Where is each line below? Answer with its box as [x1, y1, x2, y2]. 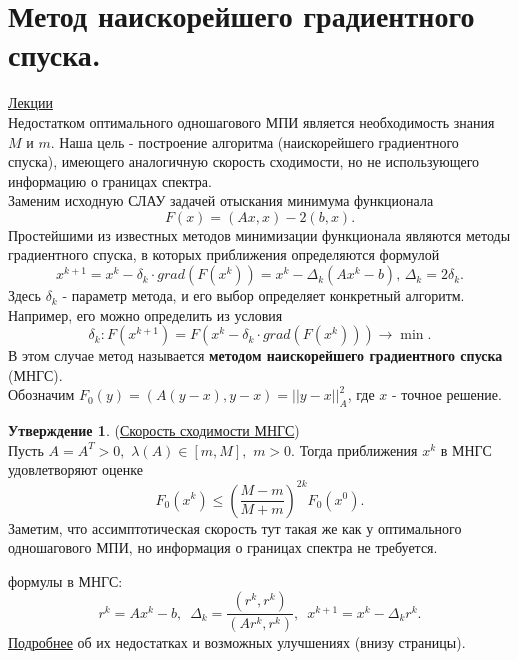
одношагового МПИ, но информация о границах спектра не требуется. [8, 537, 438, 558]
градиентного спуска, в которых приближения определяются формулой [8, 244, 440, 265]
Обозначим [8, 384, 75, 405]
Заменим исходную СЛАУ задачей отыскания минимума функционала [8, 190, 434, 211]
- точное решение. [392, 384, 502, 405]
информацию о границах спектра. [8, 170, 212, 191]
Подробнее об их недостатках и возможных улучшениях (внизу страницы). [8, 632, 466, 653]
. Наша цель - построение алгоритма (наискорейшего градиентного [50, 131, 459, 152]
